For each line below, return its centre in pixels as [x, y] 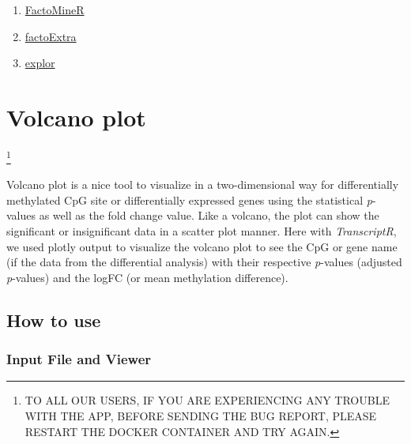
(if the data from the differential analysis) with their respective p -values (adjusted [204, 262]
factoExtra [51, 36]
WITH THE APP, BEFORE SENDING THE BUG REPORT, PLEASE [201, 415]
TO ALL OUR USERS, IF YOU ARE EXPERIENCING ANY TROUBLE [207, 400]
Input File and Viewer [79, 359]
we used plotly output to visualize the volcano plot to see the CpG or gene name [202, 246]
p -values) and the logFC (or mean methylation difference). [147, 277]
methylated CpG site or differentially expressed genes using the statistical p [189, 199]
